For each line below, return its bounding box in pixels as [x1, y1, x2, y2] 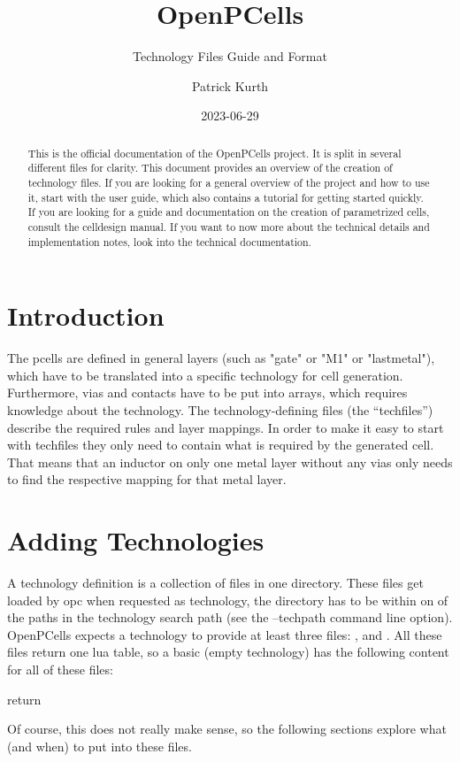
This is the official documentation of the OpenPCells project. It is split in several [27, 145, 402, 160]
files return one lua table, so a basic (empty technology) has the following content [7, 643, 449, 661]
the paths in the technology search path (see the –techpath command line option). [7, 608, 453, 627]
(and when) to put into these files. [7, 736, 192, 755]
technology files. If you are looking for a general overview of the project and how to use [27, 175, 430, 190]
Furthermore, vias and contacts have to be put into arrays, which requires [7, 383, 408, 402]
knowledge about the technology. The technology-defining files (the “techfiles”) [7, 401, 433, 419]
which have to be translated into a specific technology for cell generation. [7, 366, 403, 384]
